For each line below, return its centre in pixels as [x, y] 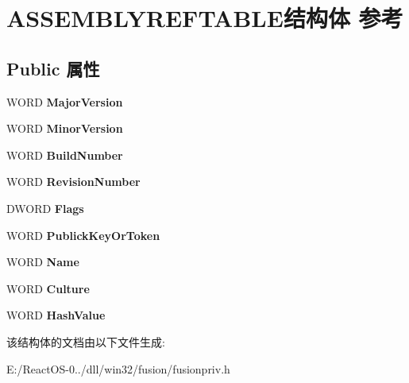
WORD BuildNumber [65, 155]
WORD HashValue [56, 315]
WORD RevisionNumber [73, 182]
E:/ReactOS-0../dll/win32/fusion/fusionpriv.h [118, 368]
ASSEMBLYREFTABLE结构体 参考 [205, 18]
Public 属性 [53, 68]
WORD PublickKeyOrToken [83, 235]
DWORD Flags [45, 208]
